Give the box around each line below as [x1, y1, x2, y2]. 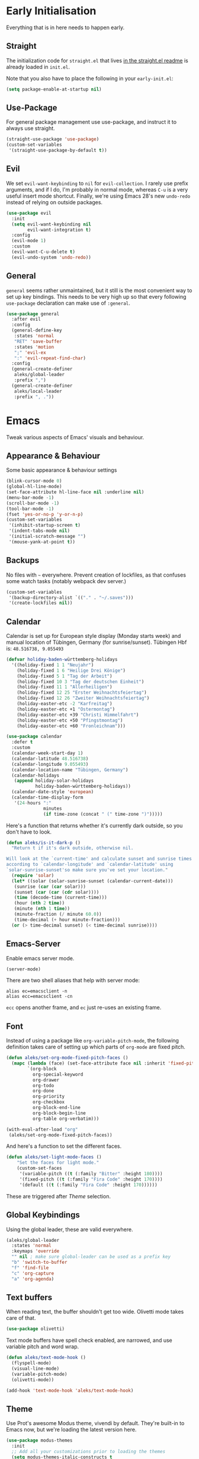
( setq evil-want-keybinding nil [11, 221, 92, 227]
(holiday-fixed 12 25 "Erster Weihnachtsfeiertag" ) [17, 690, 147, 696]
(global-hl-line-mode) [6, 484, 62, 490]
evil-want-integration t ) [27, 227, 92, 233]
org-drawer [32, 1077, 60, 1083]
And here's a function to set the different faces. [6, 1142, 122, 1150]
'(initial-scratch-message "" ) [8, 534, 86, 540]
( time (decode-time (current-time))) [14, 894, 108, 901]
